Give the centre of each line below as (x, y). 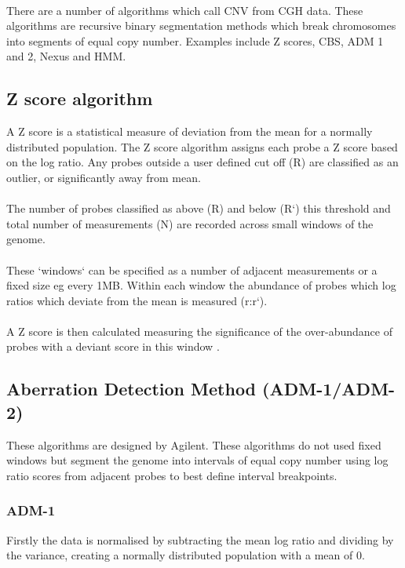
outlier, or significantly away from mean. (104, 177)
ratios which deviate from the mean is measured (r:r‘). (137, 300)
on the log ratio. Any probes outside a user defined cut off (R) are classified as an (202, 162)
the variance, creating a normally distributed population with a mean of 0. (186, 555)
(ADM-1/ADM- (329, 389)
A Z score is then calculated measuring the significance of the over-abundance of (199, 331)
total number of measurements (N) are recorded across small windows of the (190, 223)
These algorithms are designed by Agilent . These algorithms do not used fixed (194, 444)
